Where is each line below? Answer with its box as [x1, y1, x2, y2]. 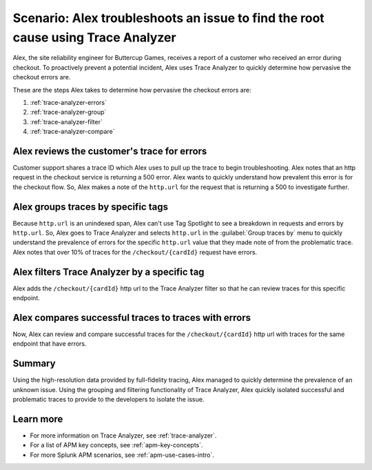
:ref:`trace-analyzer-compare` [30, 128, 115, 136]
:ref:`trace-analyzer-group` [30, 108, 107, 117]
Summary [12, 358, 56, 369]
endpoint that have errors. [12, 340, 87, 348]
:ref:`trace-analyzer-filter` [30, 117, 103, 126]
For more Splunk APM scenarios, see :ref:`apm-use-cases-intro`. [30, 451, 215, 459]
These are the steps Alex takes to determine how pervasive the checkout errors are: [12, 86, 251, 94]
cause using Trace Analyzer [12, 30, 176, 45]
